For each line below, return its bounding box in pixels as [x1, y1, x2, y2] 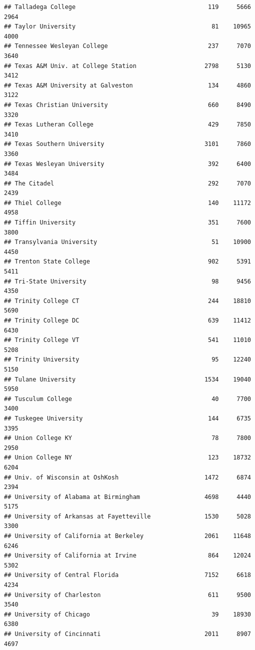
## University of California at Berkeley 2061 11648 [4, 532, 251, 540]
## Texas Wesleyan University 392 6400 [4, 160, 251, 167]
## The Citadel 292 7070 [4, 179, 251, 187]
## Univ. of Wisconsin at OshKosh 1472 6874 [4, 473, 251, 481]
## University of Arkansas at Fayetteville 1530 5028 [4, 512, 251, 520]
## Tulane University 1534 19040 [4, 375, 251, 383]
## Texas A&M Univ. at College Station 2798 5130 [4, 62, 251, 69]
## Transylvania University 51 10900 [4, 238, 251, 246]
